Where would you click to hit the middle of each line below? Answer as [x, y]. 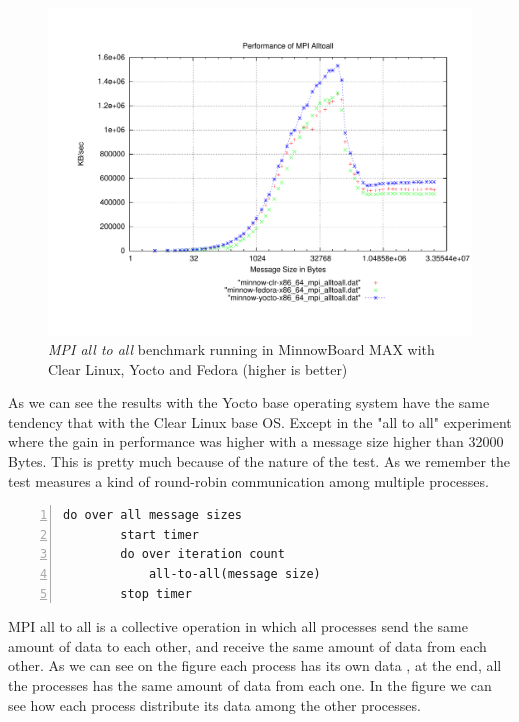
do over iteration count [202, 554]
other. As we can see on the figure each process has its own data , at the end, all [255, 665]
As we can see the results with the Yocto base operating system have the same [249, 402]
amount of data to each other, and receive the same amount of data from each [247, 645]
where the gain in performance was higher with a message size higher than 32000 [256, 441]
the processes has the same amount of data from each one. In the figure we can [250, 685]
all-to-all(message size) [234, 574]
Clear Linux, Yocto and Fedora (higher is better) [198, 368]
